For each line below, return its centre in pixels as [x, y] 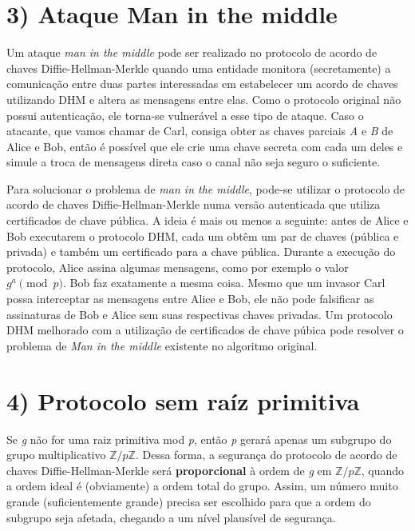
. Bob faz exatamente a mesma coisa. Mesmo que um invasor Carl [224, 283]
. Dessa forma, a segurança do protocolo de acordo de [266, 455]
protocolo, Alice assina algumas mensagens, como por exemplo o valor [178, 267]
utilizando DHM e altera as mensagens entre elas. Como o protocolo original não [204, 99]
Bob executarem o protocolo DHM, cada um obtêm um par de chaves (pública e [203, 236]
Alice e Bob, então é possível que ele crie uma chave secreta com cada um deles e [205, 146]
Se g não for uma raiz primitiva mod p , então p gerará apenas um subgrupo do [199, 439]
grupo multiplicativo [56, 455]
